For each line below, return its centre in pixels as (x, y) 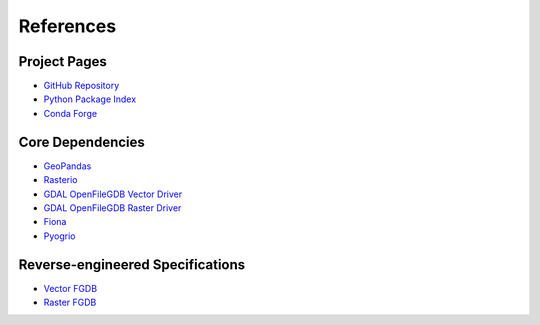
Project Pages (62, 61)
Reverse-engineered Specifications (132, 264)
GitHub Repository (81, 86)
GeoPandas (67, 166)
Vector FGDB (70, 288)
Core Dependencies (81, 141)
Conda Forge (70, 113)
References (67, 26)
